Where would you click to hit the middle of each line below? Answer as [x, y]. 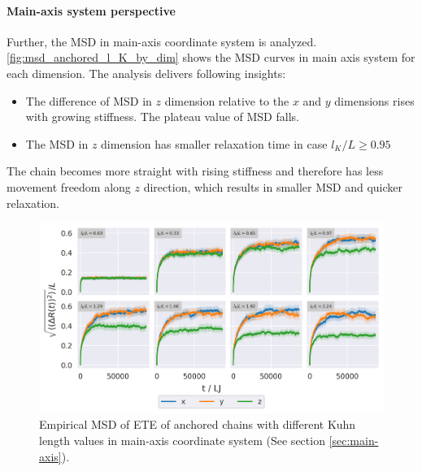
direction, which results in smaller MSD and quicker [273, 186]
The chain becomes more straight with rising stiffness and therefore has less [195, 171]
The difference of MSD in [89, 100]
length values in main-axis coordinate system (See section [182, 440]
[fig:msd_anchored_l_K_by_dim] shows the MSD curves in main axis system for [211, 57]
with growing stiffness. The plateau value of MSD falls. [162, 117]
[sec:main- [354, 440]
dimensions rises [374, 100]
